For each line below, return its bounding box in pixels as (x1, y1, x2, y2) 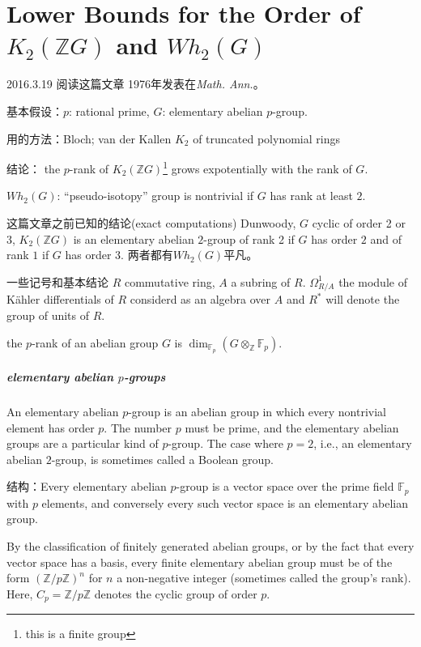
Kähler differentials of (6, 291, 114, 308)
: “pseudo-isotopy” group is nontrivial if (57, 187, 254, 204)
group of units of (6, 307, 90, 324)
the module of (338, 273, 407, 290)
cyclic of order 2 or (312, 214, 406, 231)
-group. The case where (168, 435, 283, 452)
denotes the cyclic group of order (94, 585, 257, 602)
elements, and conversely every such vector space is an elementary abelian (41, 494, 408, 511)
